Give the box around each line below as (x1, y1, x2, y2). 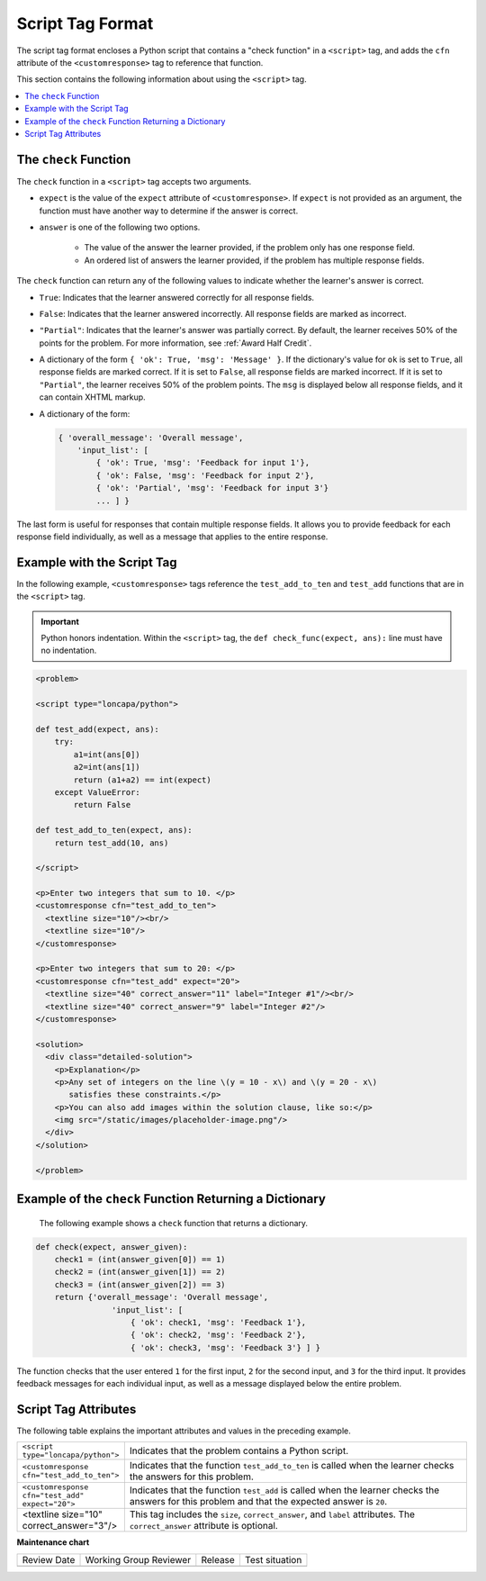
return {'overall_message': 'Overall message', (54, 1292, 269, 1303)
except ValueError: (54, 787, 141, 797)
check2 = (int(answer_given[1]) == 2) (54, 1267, 226, 1278)
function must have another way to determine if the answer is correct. (39, 205, 299, 216)
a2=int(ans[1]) (73, 762, 141, 772)
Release (201, 1553, 236, 1566)
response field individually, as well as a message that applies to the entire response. (16, 531, 328, 542)
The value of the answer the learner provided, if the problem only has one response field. (84, 242, 416, 253)
